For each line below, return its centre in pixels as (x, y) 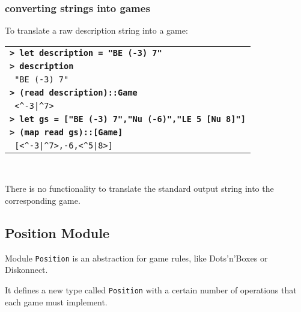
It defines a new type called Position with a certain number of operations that (151, 290)
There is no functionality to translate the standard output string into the (139, 188)
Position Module (57, 232)
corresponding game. (43, 200)
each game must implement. (56, 301)
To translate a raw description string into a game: (96, 30)
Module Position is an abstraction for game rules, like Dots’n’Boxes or (136, 258)
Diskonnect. (26, 270)
